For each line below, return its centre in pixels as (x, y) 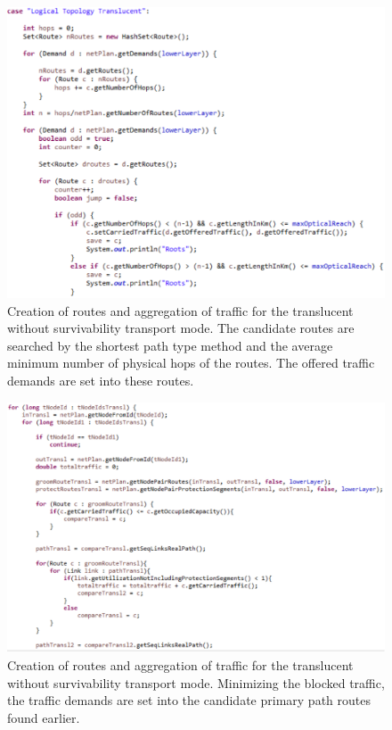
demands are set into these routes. (101, 381)
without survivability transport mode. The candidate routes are (181, 328)
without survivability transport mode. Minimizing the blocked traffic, (196, 682)
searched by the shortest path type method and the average (170, 345)
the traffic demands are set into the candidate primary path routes (189, 700)
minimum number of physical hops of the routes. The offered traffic (191, 363)
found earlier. (44, 717)
